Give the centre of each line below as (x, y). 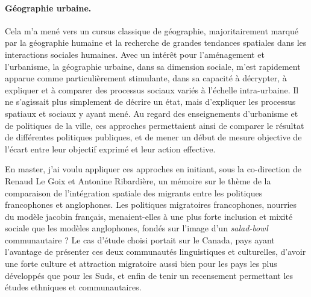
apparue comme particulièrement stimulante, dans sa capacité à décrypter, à (146, 78)
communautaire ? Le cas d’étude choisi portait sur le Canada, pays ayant (140, 239)
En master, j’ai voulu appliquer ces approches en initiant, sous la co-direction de (153, 169)
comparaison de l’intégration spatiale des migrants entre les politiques (134, 192)
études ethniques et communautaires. (73, 287)
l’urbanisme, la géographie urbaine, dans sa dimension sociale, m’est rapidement (153, 66)
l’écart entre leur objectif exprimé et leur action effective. (110, 148)
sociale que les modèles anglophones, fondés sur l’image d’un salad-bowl (137, 228)
